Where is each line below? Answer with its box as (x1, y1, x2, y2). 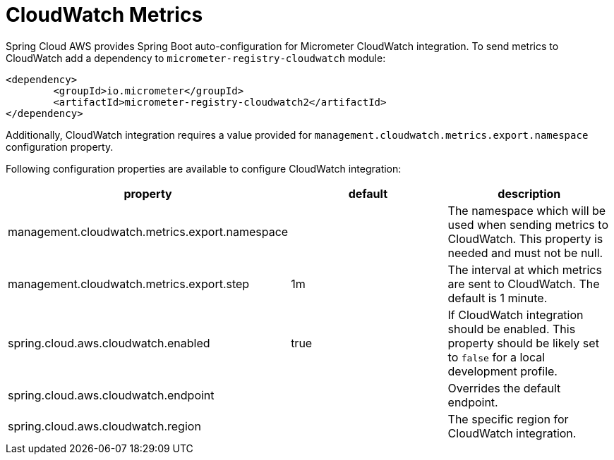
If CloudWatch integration (447, 307, 584, 322)
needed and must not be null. (447, 245, 603, 260)
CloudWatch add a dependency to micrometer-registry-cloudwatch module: (6, 51, 386, 64)
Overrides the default (447, 380, 561, 395)
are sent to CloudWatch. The (447, 276, 600, 291)
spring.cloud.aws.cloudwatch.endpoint (8, 387, 215, 402)
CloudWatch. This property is (447, 231, 603, 246)
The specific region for (447, 411, 569, 426)
